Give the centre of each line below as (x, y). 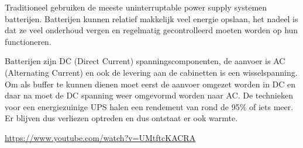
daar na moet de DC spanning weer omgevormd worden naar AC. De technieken (149, 95)
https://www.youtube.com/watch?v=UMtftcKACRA (100, 137)
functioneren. (28, 41)
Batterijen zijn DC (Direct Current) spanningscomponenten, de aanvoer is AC (145, 61)
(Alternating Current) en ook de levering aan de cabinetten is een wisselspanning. (151, 72)
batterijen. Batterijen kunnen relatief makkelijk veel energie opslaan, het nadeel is (151, 18)
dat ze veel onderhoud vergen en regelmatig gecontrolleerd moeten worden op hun (151, 30)
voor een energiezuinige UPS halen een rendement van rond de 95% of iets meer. (149, 106)
